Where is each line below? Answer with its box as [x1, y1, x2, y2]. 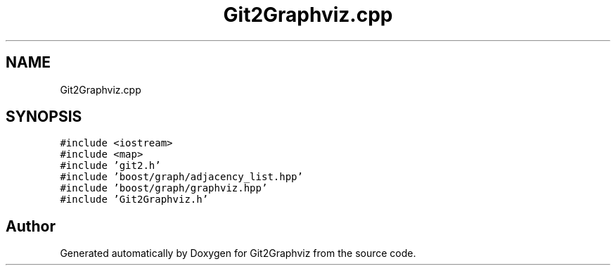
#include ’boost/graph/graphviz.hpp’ [60, 182, 268, 194]
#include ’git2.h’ [60, 160, 161, 172]
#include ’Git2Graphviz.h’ [60, 194, 209, 206]
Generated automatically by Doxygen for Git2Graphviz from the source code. [60, 247, 416, 260]
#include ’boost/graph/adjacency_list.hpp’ [60, 171, 303, 183]
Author [6, 217, 56, 235]
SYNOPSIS [6, 108, 82, 126]
